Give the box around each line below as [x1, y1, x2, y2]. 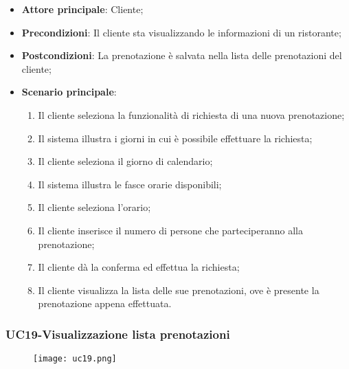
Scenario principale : [21, 85, 117, 99]
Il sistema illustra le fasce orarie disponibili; [38, 177, 222, 191]
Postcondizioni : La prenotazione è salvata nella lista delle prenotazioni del [21, 48, 342, 63]
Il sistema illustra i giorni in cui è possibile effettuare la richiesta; [38, 131, 313, 145]
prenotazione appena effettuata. [38, 296, 172, 311]
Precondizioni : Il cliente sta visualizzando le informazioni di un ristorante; [21, 25, 341, 39]
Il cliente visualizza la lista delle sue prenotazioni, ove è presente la [38, 282, 319, 297]
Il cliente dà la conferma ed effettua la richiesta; [38, 260, 240, 274]
